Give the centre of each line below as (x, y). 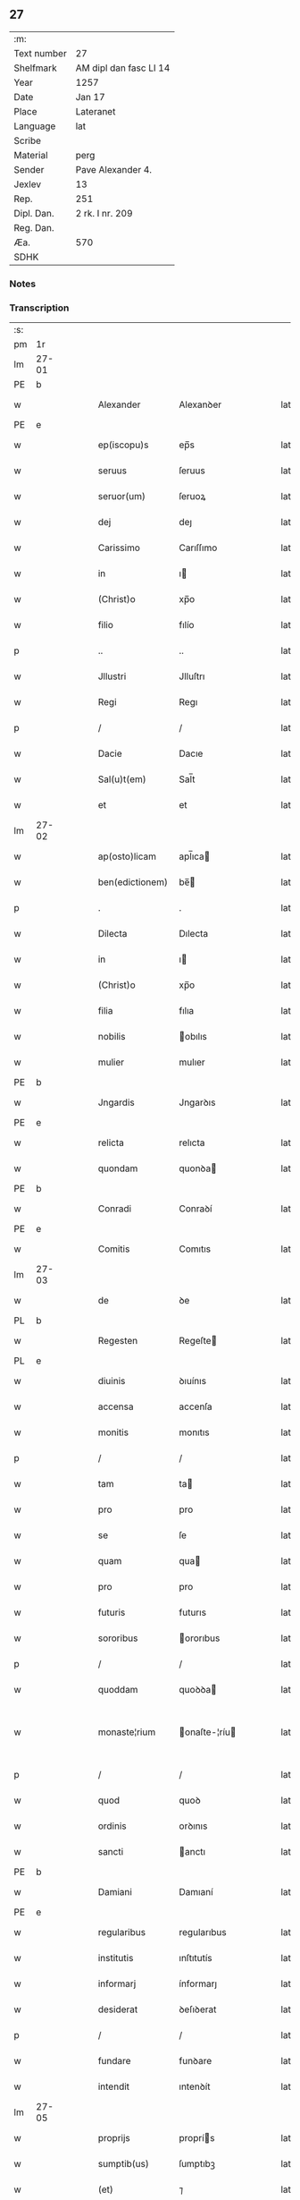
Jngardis (117, 1102)
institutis (116, 1958)
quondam (118, 1168)
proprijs (114, 2138)
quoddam (118, 1690)
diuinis (112, 1381)
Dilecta (112, 934)
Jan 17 (90, 97)
